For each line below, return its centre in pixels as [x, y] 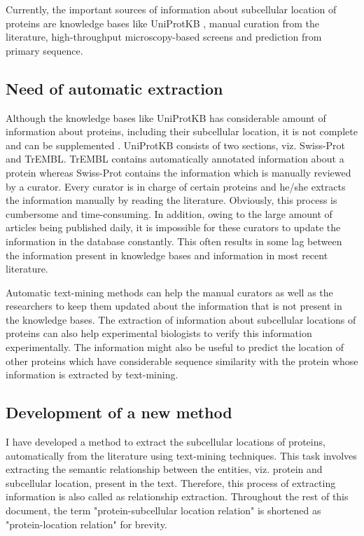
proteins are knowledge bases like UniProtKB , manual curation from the [163, 23]
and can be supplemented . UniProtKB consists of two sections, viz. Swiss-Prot [176, 145]
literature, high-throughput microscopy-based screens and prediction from [164, 37]
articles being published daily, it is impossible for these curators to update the [173, 227]
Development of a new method [119, 412]
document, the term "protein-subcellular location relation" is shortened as [163, 510]
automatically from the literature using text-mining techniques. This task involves [181, 455]
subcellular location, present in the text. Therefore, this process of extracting [171, 482]
